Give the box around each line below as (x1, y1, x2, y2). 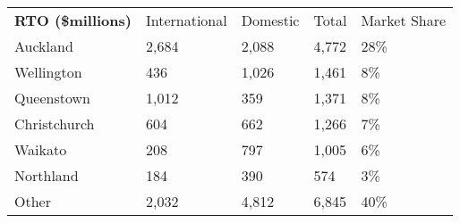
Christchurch (14, 113, 95, 134)
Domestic (241, 10, 300, 30)
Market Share (361, 10, 447, 30)
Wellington (14, 62, 82, 82)
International (145, 10, 227, 30)
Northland (14, 165, 79, 186)
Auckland (14, 36, 73, 56)
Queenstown (14, 87, 90, 108)
